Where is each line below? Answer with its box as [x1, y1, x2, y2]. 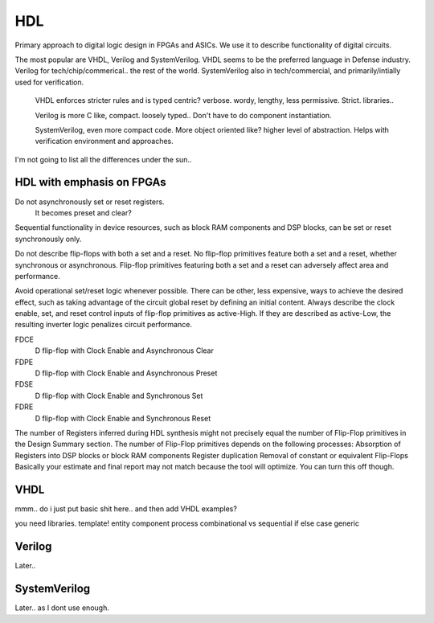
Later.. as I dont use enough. [14, 603, 110, 613]
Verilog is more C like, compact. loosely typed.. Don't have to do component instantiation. [35, 110, 332, 120]
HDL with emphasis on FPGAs [14, 175, 166, 189]
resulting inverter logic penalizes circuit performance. [14, 320, 193, 330]
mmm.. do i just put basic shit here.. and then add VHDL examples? [14, 504, 237, 514]
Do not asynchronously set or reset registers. [14, 197, 165, 207]
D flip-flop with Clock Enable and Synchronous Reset [35, 413, 211, 423]
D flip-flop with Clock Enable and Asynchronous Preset [35, 368, 218, 378]
